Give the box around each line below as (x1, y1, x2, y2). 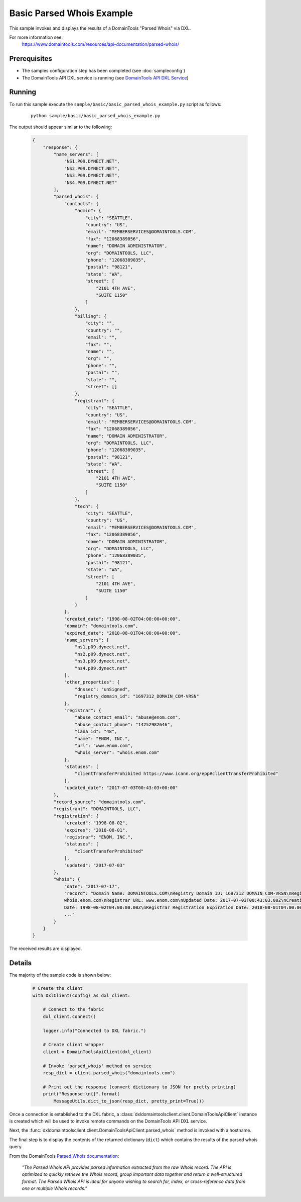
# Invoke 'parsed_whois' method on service (43, 1063, 152, 1069)
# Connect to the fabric (43, 1006, 104, 1012)
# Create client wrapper (43, 1042, 104, 1048)
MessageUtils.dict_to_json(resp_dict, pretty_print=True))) (53, 1098, 205, 1104)
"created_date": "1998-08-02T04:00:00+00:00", (64, 616, 181, 622)
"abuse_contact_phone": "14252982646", (74, 722, 173, 727)
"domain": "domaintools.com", (64, 623, 138, 629)
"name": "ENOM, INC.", (74, 736, 130, 741)
